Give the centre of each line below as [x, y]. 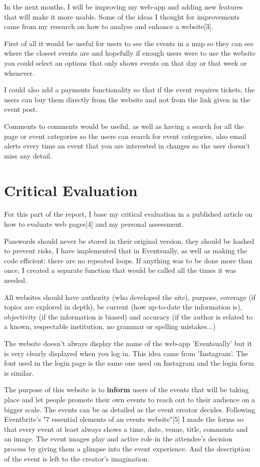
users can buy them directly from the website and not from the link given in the [127, 99]
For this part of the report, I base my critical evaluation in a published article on [128, 214]
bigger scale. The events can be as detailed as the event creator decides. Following [130, 409]
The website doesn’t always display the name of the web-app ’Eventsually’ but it [128, 343]
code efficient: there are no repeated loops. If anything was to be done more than [128, 260]
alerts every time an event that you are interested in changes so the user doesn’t [127, 146]
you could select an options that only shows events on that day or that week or [125, 62]
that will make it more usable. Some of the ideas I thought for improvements [122, 16]
